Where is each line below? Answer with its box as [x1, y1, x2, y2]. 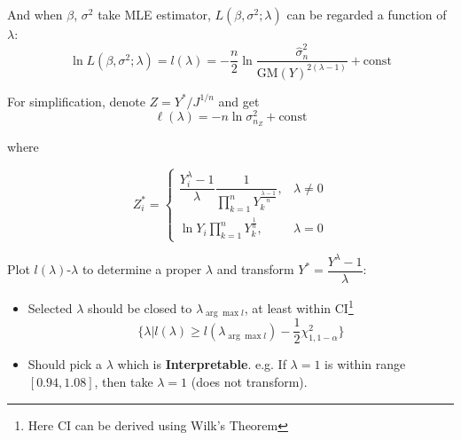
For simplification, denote [7, 91, 145, 110]
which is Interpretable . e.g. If [117, 355, 286, 373]
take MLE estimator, [98, 5, 211, 23]
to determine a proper [82, 260, 202, 279]
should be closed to [88, 298, 192, 317]
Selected [27, 298, 73, 317]
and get [218, 91, 260, 110]
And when [7, 5, 63, 23]
